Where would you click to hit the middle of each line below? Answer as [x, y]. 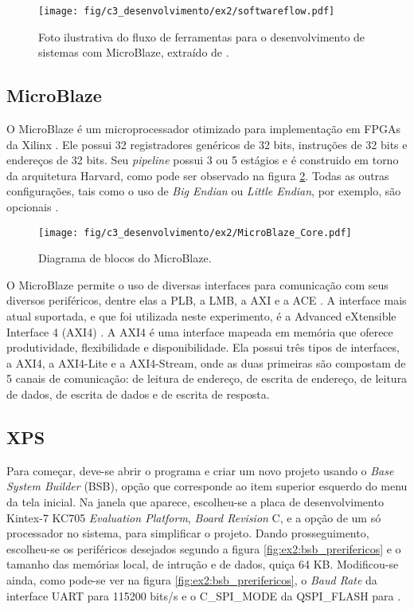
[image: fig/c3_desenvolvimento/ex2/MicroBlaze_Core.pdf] [195, 232]
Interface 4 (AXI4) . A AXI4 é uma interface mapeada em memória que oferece [200, 331]
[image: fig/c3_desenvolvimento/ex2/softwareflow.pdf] [187, 11]
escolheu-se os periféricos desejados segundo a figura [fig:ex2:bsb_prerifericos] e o [204, 548]
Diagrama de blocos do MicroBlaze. [125, 258]
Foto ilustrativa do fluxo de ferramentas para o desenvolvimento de [202, 36]
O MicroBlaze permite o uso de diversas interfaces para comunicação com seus [197, 284]
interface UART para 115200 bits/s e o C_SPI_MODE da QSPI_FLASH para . [204, 595]
